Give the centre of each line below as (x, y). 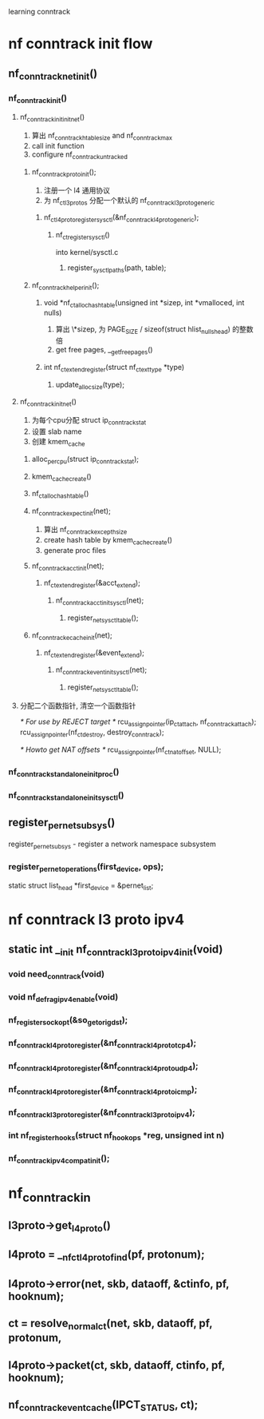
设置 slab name (57, 431)
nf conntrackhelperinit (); (65, 286)
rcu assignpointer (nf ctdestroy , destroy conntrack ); (92, 733)
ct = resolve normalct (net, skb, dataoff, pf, (110, 1325)
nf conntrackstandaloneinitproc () (64, 773)
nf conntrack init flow (81, 44)
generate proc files (75, 550)
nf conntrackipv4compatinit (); (59, 1159)
